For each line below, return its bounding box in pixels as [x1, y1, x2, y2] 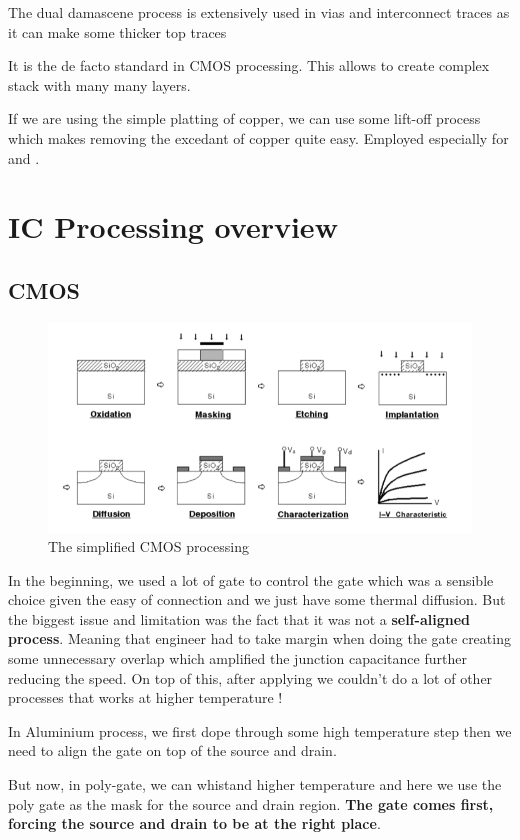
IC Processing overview [8, 206, 338, 247]
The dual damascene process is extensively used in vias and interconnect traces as [8, 2, 510, 22]
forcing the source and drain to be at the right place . [8, 813, 381, 834]
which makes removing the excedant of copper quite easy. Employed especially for [8, 127, 509, 148]
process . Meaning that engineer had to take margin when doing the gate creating [8, 628, 511, 649]
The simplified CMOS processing [48, 536, 249, 557]
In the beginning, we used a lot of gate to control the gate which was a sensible [8, 569, 494, 590]
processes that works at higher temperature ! [8, 687, 283, 708]
